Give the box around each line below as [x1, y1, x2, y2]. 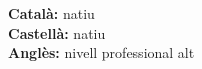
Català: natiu [8, 3, 95, 23]
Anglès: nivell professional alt [8, 42, 195, 63]
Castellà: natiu [8, 22, 106, 43]
